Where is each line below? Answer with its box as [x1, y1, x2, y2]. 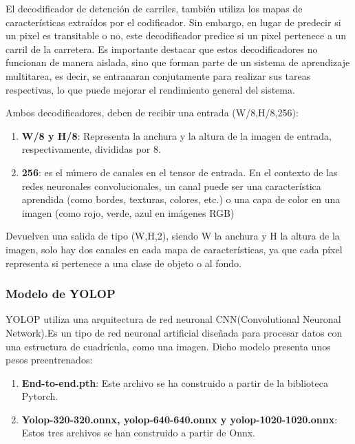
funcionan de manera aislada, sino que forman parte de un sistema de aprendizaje [6, 55, 350, 70]
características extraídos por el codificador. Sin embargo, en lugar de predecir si [6, 14, 341, 29]
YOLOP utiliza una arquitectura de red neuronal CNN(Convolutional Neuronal [6, 312, 341, 326]
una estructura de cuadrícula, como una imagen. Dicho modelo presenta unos [6, 339, 331, 353]
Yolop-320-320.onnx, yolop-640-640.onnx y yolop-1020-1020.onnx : [21, 412, 338, 426]
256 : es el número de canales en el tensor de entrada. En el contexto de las [21, 165, 338, 179]
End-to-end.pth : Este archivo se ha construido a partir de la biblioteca [21, 375, 328, 390]
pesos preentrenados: [6, 352, 93, 367]
